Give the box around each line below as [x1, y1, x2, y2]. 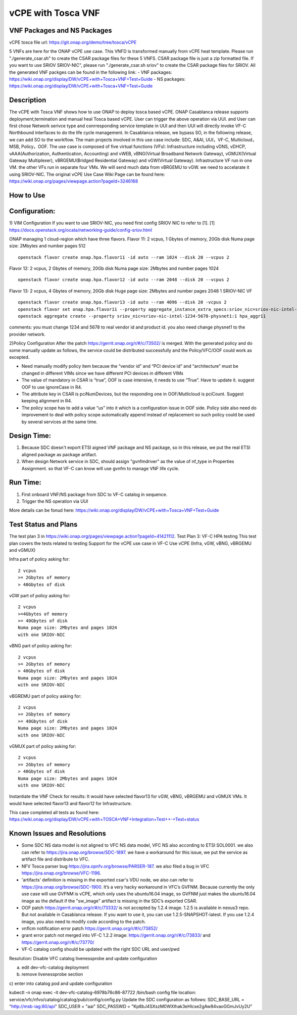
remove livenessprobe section [21, 971, 83, 977]
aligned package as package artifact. [21, 451, 98, 457]
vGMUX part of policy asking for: [9, 743, 76, 749]
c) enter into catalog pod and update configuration [9, 980, 112, 986]
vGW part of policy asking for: [9, 592, 71, 598]
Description [9, 96, 47, 104]
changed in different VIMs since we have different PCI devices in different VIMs [21, 370, 184, 376]
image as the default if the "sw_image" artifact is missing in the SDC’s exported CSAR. [21, 898, 198, 904]
